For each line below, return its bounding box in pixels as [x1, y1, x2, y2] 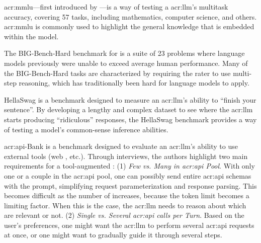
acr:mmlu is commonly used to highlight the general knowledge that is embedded [4, 21, 254, 32]
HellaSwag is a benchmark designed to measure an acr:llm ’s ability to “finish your [4, 94, 256, 105]
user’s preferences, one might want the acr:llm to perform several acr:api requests [4, 219, 254, 230]
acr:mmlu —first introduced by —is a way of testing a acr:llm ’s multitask [4, 2, 228, 12]
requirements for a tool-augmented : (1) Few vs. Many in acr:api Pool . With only [4, 160, 255, 171]
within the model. [4, 31, 59, 41]
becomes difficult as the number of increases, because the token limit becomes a [4, 190, 249, 201]
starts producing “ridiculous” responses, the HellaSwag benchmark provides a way [4, 114, 257, 124]
